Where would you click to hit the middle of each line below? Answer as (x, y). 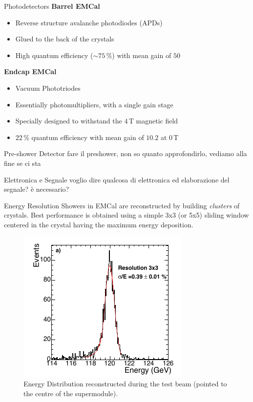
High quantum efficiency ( (54, 55)
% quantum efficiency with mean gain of (84, 137)
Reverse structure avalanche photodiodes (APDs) (89, 22)
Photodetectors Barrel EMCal (52, 6)
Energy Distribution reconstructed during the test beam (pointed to (125, 384)
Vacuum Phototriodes (48, 88)
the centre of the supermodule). (71, 393)
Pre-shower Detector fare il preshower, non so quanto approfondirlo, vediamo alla (126, 153)
